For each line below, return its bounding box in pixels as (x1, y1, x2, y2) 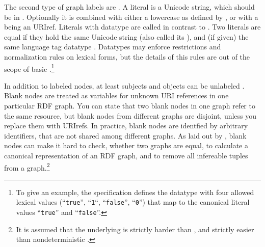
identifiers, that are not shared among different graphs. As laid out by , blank (4, 130, 247, 141)
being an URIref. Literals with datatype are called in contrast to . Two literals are (4, 21, 261, 32)
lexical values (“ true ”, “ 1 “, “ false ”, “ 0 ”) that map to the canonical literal (16, 197, 250, 207)
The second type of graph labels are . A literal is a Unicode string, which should (4, 2, 255, 12)
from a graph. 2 (4, 160, 50, 173)
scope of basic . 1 (4, 62, 55, 74)
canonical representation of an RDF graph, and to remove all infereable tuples (4, 150, 248, 160)
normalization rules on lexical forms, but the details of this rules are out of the (4, 51, 250, 62)
